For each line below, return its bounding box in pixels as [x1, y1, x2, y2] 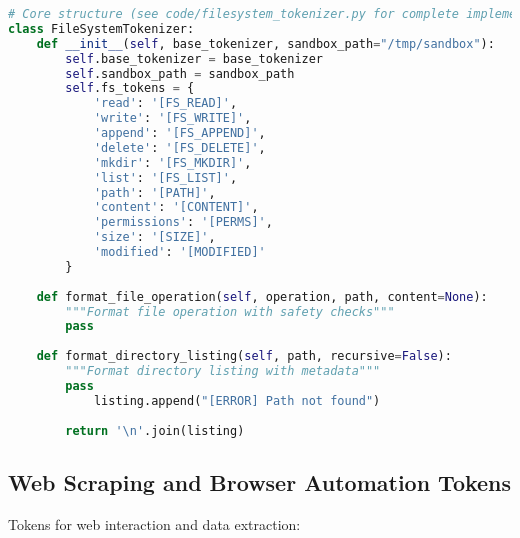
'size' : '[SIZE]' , [93, 230, 216, 245]
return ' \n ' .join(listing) [65, 423, 245, 438]
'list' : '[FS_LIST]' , [93, 170, 238, 185]
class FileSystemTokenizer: [8, 21, 195, 36]
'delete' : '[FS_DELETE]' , [93, 140, 266, 155]
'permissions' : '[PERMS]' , [93, 215, 273, 230]
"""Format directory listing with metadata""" [65, 364, 381, 378]
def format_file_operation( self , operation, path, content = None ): [36, 289, 488, 304]
